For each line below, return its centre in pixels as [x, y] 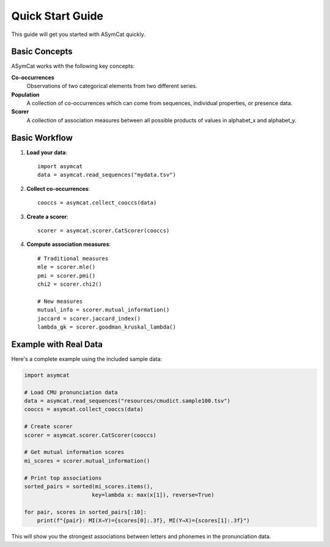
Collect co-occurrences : [58, 188]
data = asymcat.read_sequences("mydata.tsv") [107, 175]
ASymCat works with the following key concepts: [73, 66]
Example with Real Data [57, 344]
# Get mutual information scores [74, 452]
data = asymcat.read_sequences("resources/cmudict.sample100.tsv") [127, 401]
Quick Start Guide [57, 16]
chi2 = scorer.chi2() [70, 284]
